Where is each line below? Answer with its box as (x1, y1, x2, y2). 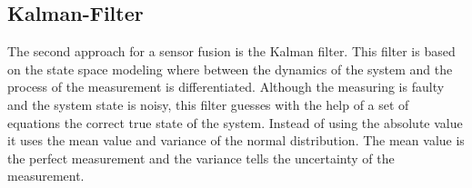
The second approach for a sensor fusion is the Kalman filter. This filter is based (7, 42, 456, 61)
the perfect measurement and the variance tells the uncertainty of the (7, 148, 395, 167)
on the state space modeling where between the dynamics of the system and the (7, 59, 453, 78)
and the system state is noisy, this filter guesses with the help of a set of (7, 94, 409, 114)
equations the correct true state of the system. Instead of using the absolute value (7, 113, 463, 132)
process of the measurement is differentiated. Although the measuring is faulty (7, 77, 445, 96)
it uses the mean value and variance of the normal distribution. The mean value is (7, 131, 465, 150)
